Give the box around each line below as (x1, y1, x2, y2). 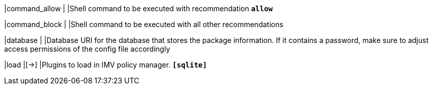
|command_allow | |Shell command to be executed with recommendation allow (4, 4, 273, 13)
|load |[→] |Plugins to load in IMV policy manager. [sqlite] (4, 60, 207, 69)
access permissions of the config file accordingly (4, 44, 170, 53)
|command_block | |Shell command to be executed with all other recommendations (4, 20, 284, 29)
